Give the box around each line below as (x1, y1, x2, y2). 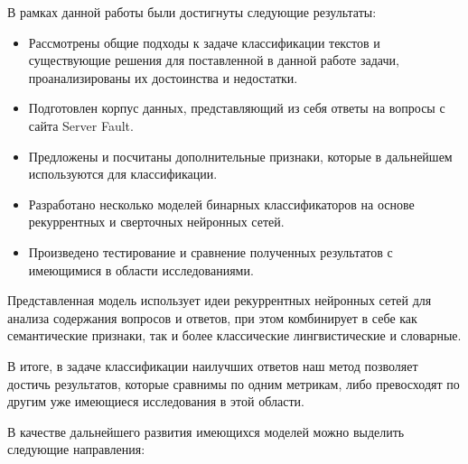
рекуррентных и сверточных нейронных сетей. (28, 212, 285, 231)
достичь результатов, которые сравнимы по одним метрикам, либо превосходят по (7, 374, 460, 393)
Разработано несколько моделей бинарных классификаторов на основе (28, 194, 415, 213)
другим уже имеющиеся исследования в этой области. (7, 392, 304, 411)
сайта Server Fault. (28, 116, 134, 135)
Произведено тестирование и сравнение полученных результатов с (28, 242, 393, 261)
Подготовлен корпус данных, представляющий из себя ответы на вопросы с (28, 98, 445, 117)
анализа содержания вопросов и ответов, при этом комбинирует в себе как (7, 308, 417, 327)
